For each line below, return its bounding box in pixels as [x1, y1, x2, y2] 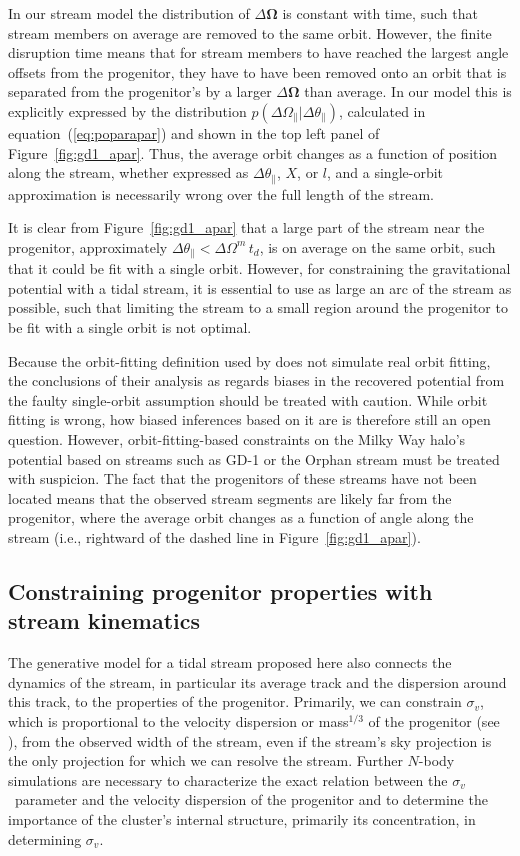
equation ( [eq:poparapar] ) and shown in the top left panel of [8, 122, 380, 143]
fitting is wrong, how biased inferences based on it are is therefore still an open [8, 409, 491, 430]
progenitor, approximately [8, 236, 168, 257]
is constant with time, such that [282, 3, 478, 23]
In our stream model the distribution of [8, 3, 250, 23]
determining [8, 828, 82, 849]
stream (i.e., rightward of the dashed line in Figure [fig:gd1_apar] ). [8, 526, 421, 547]
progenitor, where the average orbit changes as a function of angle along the [8, 507, 474, 528]
